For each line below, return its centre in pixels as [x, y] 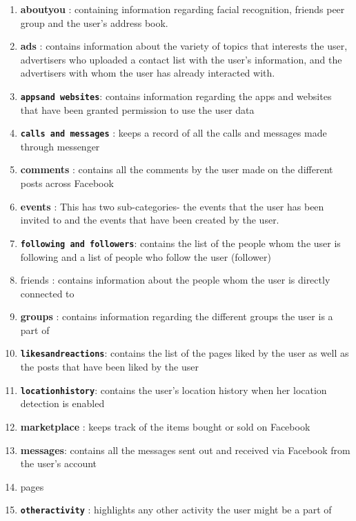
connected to [47, 293]
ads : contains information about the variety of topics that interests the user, [184, 46]
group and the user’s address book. [94, 22]
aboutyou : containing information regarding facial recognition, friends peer [182, 9]
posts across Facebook [67, 183]
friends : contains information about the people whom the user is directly [175, 280]
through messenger [60, 146]
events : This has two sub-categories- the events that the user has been [172, 206]
